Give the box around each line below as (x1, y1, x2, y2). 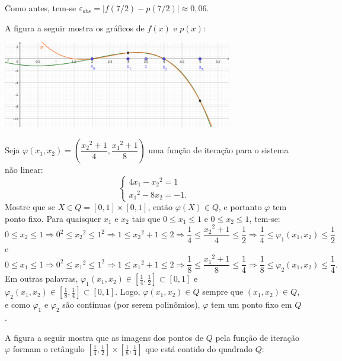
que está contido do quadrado (145, 343, 253, 355)
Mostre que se (5, 201, 55, 213)
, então (148, 201, 172, 213)
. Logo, (115, 285, 140, 298)
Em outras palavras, (5, 272, 78, 285)
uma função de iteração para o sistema (148, 144, 289, 156)
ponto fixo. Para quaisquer (5, 212, 101, 224)
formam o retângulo (12, 343, 85, 355)
